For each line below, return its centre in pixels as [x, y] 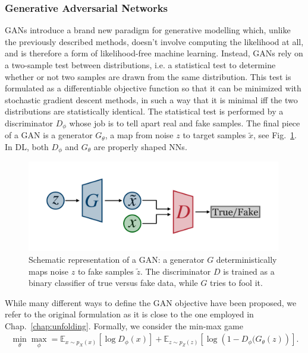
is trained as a [249, 271]
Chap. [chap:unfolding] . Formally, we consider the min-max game [124, 325]
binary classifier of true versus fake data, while [113, 283]
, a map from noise [139, 135]
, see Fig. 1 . [275, 135]
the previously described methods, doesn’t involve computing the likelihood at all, [154, 41]
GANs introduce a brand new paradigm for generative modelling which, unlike [148, 30]
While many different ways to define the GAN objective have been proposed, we [151, 302]
